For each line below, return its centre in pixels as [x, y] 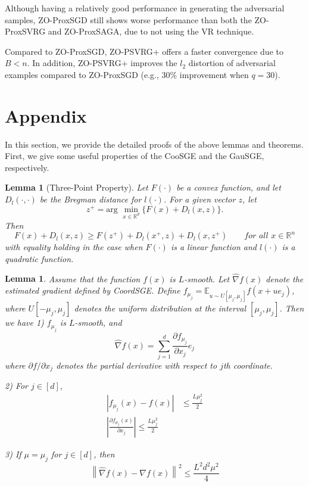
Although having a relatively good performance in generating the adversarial [145, 8]
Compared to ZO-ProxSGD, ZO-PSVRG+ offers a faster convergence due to [144, 51]
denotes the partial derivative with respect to [137, 365]
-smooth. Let [207, 278]
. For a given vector [199, 199]
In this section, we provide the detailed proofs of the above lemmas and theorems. [154, 144]
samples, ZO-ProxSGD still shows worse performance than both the [128, 19]
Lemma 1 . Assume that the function [73, 278]
